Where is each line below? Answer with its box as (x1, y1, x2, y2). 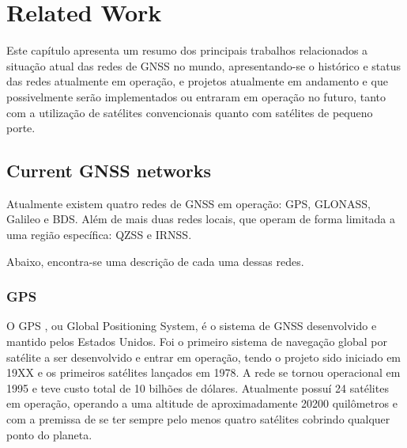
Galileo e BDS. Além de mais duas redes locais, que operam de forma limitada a (6, 211, 396, 227)
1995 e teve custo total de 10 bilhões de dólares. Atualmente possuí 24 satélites (6, 379, 389, 396)
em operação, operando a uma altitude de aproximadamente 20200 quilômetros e (6, 395, 398, 412)
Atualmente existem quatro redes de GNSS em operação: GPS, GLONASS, (6, 195, 371, 211)
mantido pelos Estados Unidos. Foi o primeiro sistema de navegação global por (6, 333, 388, 350)
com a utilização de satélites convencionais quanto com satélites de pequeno (6, 104, 373, 120)
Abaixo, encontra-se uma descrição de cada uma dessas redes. (6, 252, 304, 269)
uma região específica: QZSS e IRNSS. (6, 226, 192, 243)
